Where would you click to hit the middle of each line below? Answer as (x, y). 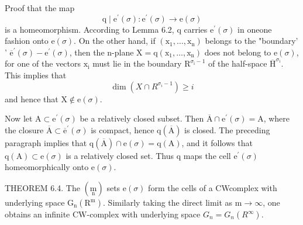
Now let (19, 118)
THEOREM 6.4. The (42, 188)
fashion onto (27, 41)
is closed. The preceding (227, 129)
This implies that (36, 75)
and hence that (32, 98)
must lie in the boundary (137, 63)
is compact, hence (123, 129)
